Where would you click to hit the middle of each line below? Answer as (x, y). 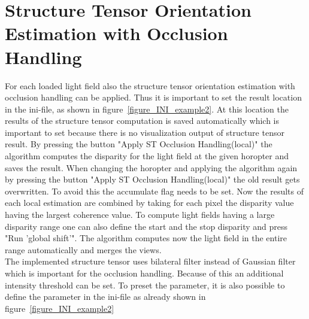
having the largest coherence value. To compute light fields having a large (140, 215)
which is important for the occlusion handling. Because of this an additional (144, 273)
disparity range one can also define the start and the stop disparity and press (146, 226)
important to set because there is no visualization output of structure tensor (145, 132)
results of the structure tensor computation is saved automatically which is (142, 121)
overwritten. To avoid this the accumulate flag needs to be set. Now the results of (154, 191)
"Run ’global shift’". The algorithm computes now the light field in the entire (146, 238)
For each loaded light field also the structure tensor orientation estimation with (150, 85)
